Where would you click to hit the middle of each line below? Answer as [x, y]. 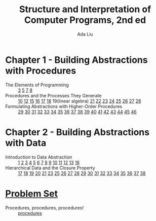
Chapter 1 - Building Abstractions [76, 60]
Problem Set [32, 193]
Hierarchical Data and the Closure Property [50, 168]
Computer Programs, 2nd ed [85, 20]
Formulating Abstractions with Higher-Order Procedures [64, 106]
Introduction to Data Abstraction [39, 157]
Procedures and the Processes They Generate [54, 95]
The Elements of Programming [37, 85]
